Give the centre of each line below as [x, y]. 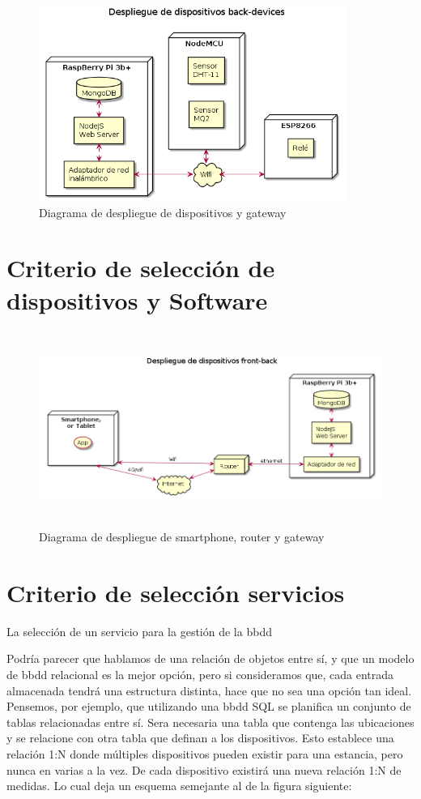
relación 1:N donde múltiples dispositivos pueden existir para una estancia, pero [205, 753]
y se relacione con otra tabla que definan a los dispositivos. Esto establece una [200, 738]
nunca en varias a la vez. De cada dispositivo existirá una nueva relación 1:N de [204, 769]
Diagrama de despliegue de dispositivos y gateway [163, 212]
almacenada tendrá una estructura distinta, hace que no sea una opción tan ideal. [209, 690]
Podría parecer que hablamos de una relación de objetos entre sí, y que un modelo [210, 658]
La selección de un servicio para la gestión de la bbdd [139, 631]
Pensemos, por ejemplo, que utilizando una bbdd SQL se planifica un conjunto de [209, 706]
